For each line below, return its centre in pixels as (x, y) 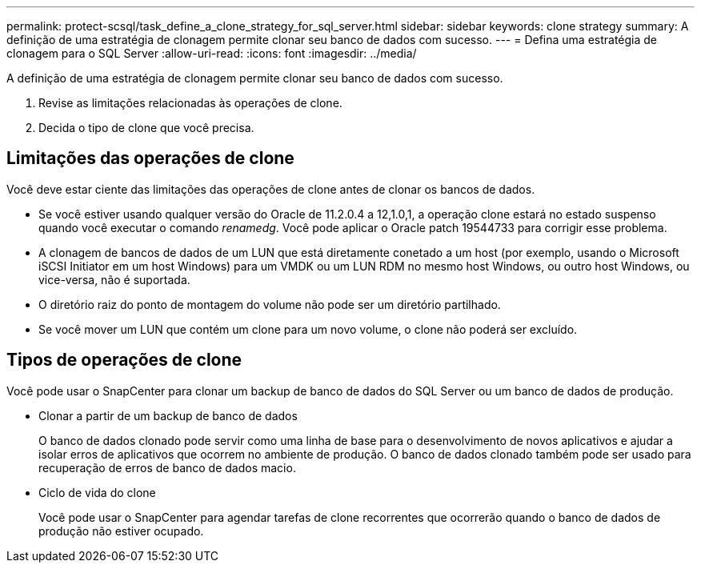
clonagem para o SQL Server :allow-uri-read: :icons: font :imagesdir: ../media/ (212, 53)
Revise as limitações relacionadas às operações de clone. (190, 103)
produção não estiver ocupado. (121, 531)
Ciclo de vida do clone (97, 492)
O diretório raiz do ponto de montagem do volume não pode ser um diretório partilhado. (270, 304)
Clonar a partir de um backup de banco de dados (168, 415)
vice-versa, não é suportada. (114, 279)
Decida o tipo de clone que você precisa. (146, 128)
